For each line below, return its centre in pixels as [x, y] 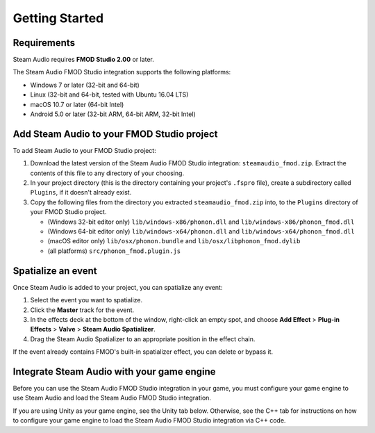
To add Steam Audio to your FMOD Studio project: [84, 150]
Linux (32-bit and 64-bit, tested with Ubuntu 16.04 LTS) [109, 95]
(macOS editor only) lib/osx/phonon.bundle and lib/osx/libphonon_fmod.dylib [174, 241]
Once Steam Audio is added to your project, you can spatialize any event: [118, 287]
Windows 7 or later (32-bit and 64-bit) [85, 85]
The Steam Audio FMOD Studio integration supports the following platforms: [122, 72]
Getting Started [58, 18]
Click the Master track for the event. [82, 310]
